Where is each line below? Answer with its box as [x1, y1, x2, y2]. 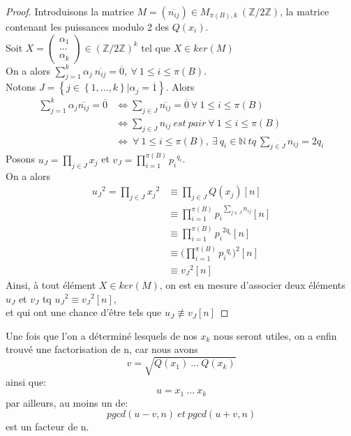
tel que [141, 40, 170, 54]
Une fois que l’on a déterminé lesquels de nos [6, 328, 197, 343]
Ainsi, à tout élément [6, 277, 96, 292]
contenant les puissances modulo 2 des [6, 20, 170, 33]
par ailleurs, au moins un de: [6, 395, 128, 409]
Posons [6, 151, 35, 166]
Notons [6, 80, 36, 94]
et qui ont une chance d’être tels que [6, 305, 162, 320]
